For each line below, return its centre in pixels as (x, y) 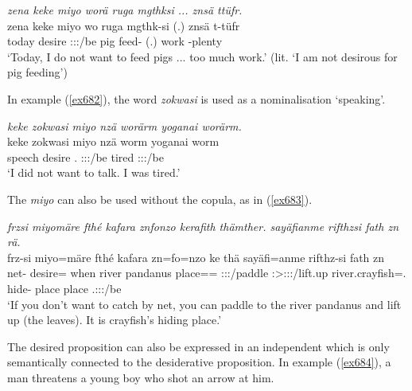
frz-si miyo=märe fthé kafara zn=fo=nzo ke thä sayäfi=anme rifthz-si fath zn (196, 257)
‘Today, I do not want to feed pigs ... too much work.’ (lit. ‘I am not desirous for (202, 56)
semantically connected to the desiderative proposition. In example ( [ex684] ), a (199, 362)
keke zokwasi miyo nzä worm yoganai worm (113, 141)
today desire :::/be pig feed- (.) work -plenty (115, 41)
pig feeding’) (37, 72)
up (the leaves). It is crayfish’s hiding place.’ (115, 320)
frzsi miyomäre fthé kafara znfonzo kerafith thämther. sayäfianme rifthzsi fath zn (203, 226)
